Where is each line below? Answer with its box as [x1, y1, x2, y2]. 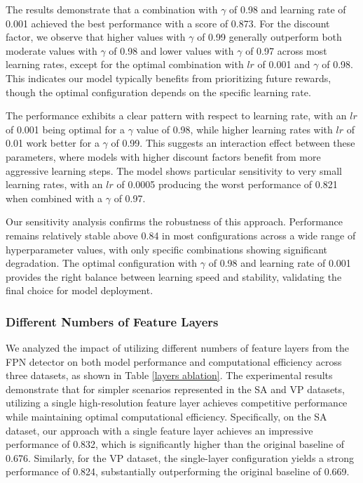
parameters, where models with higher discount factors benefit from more [6, 149, 321, 164]
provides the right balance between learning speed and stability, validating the [6, 269, 342, 284]
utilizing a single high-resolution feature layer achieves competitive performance [6, 395, 348, 410]
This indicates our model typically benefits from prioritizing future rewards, [6, 70, 331, 85]
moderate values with [6, 43, 97, 58]
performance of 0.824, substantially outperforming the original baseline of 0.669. [6, 464, 350, 479]
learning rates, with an [6, 177, 103, 192]
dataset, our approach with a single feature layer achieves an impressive [6, 423, 313, 437]
